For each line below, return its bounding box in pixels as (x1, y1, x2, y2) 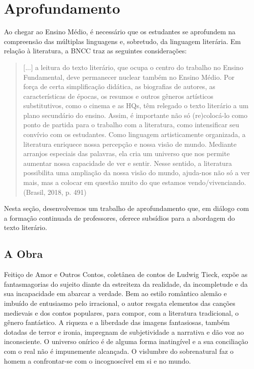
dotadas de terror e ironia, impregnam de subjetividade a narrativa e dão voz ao (4, 326, 244, 337)
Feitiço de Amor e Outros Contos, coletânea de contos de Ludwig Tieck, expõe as (4, 269, 248, 279)
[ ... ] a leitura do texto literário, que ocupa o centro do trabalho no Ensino (23, 62, 243, 72)
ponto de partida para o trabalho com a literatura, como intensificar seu (23, 119, 239, 130)
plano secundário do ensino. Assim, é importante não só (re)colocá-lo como (23, 110, 248, 120)
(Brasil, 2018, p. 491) (23, 186, 86, 197)
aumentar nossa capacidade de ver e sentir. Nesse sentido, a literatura (23, 158, 232, 168)
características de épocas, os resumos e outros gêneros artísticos (23, 91, 213, 101)
